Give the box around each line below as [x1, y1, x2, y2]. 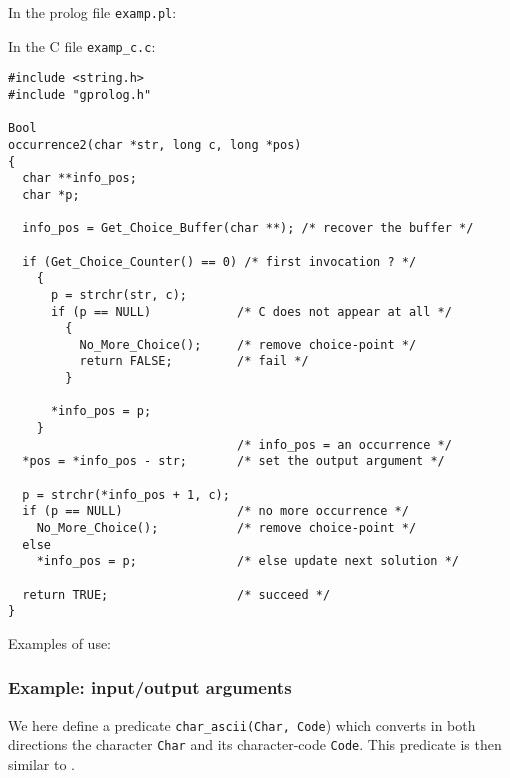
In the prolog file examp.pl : [8, 2, 177, 22]
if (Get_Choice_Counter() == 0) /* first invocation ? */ [22, 254, 417, 269]
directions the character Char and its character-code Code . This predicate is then [8, 734, 502, 755]
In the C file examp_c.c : [8, 35, 156, 56]
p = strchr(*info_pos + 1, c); [22, 487, 230, 502]
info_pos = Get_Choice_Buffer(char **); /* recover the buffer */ [22, 221, 474, 236]
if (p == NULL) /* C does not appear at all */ [50, 304, 452, 319]
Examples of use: [8, 632, 112, 653]
